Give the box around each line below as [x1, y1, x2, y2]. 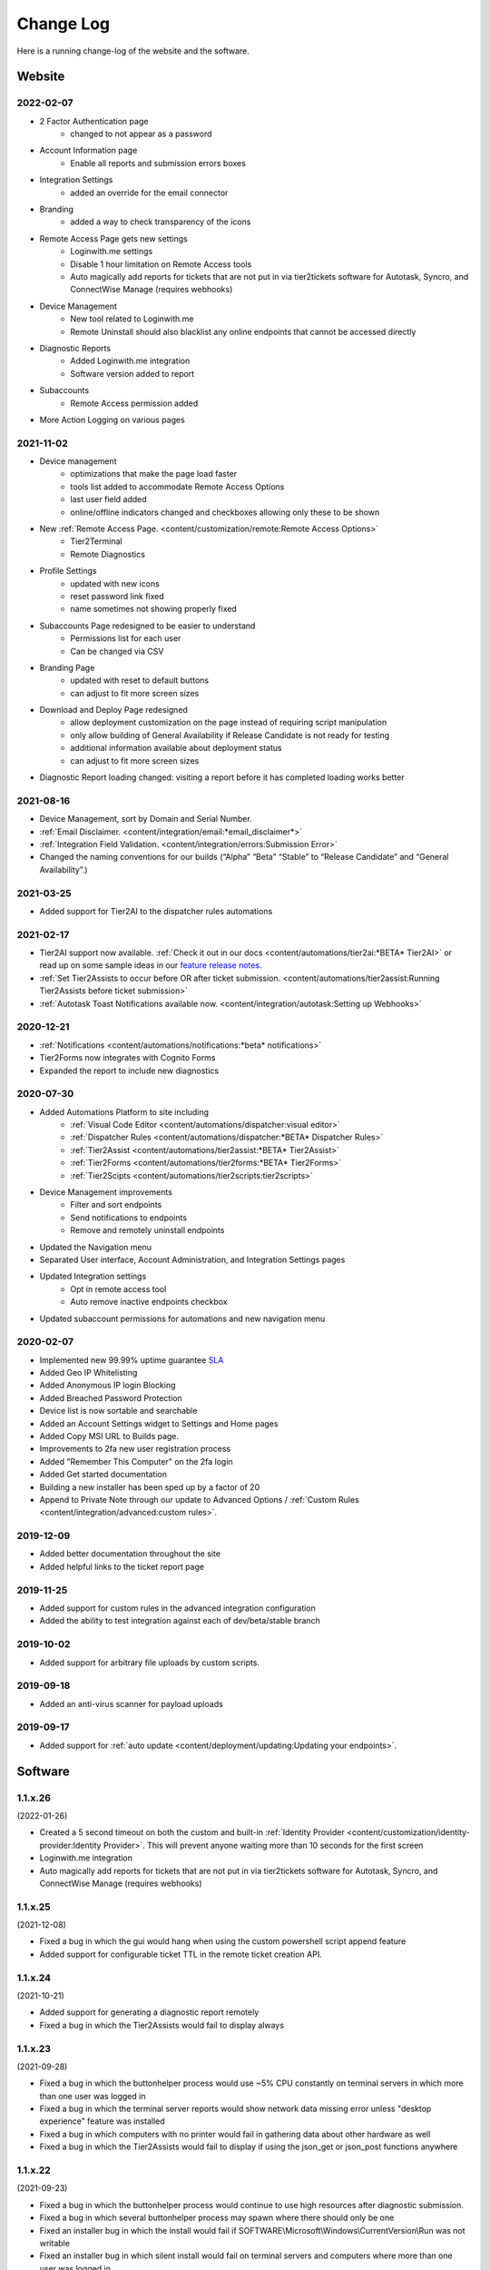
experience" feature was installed [39, 2116, 165, 2127]
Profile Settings [39, 566, 97, 577]
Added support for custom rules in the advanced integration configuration [39, 1603, 317, 1614]
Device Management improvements [39, 1186, 172, 1198]
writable [39, 2237, 70, 2248]
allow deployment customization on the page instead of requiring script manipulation [70, 717, 387, 728]
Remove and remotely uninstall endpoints [70, 1225, 225, 1236]
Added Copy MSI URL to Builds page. [39, 1430, 180, 1441]
